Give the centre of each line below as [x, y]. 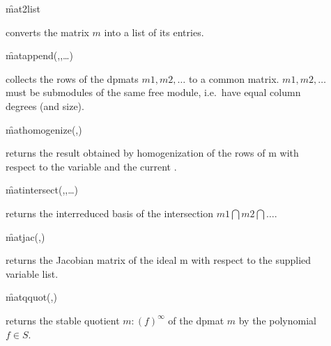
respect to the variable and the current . [91, 166]
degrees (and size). [45, 105]
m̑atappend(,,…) [39, 55]
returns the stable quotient [63, 320]
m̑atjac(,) [25, 236]
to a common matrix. [234, 78]
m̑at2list [23, 8]
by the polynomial [277, 320]
